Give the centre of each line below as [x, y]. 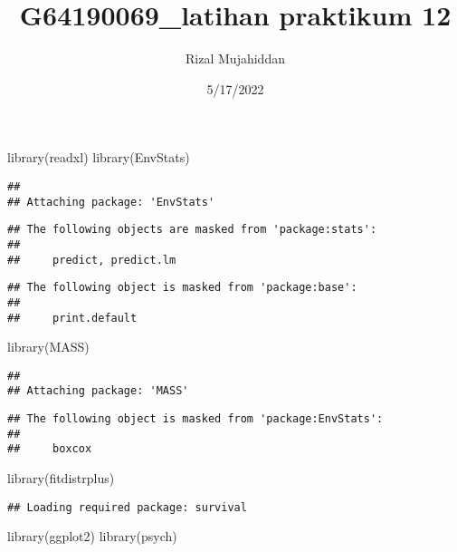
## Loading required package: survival [127, 507]
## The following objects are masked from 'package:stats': [192, 230]
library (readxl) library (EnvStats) [99, 157]
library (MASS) [48, 347]
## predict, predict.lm [92, 260]
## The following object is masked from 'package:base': [182, 288]
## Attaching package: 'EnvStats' [111, 202]
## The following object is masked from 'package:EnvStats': [195, 419]
